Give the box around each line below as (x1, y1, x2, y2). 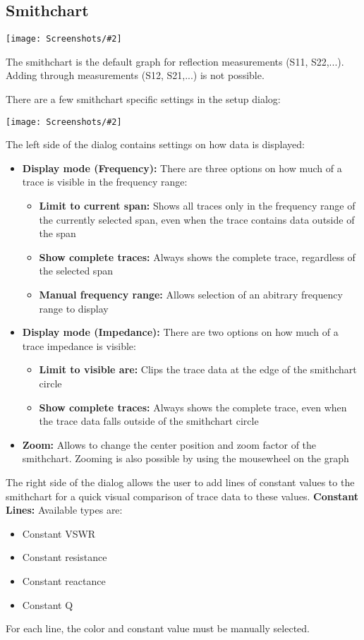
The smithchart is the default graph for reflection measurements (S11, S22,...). (6, 54, 344, 68)
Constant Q (22, 597, 73, 612)
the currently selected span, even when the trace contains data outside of (39, 212, 355, 227)
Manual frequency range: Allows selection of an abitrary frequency (39, 287, 343, 302)
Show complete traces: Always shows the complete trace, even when (39, 399, 347, 414)
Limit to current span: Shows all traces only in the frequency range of (39, 198, 356, 213)
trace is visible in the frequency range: (22, 174, 188, 189)
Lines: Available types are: (6, 502, 123, 517)
